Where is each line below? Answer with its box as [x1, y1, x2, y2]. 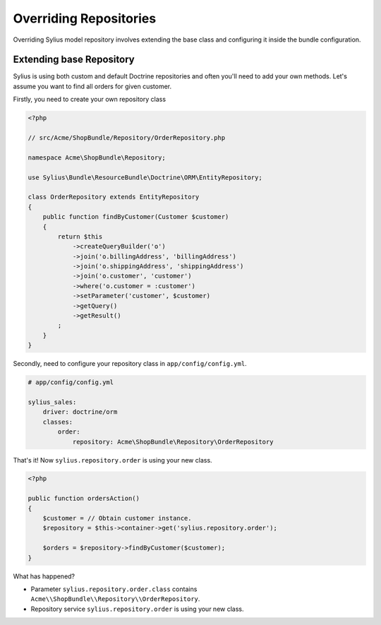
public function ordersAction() [28, 494, 140, 503]
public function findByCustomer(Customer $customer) [42, 213, 229, 221]
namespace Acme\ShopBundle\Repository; [28, 153, 166, 162]
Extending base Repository [13, 54, 135, 66]
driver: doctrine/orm [42, 408, 118, 416]
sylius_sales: [28, 398, 77, 406]
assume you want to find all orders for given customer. [13, 82, 172, 90]
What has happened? [13, 572, 75, 581]
